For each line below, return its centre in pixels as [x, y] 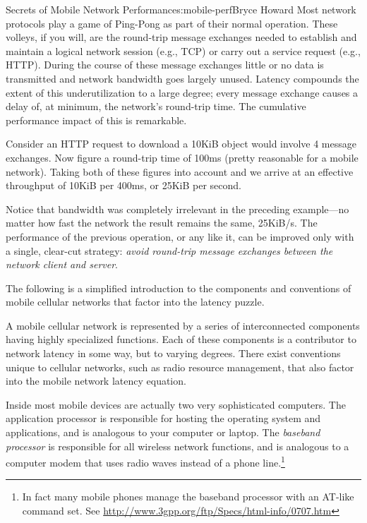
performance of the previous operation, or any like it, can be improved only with [180, 236]
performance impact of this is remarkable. [96, 120]
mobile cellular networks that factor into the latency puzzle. [135, 302]
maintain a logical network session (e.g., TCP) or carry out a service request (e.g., [183, 50]
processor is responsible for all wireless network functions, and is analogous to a [178, 446]
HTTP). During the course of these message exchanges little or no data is [165, 65]
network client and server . [62, 264]
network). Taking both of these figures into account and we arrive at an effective [180, 171]
